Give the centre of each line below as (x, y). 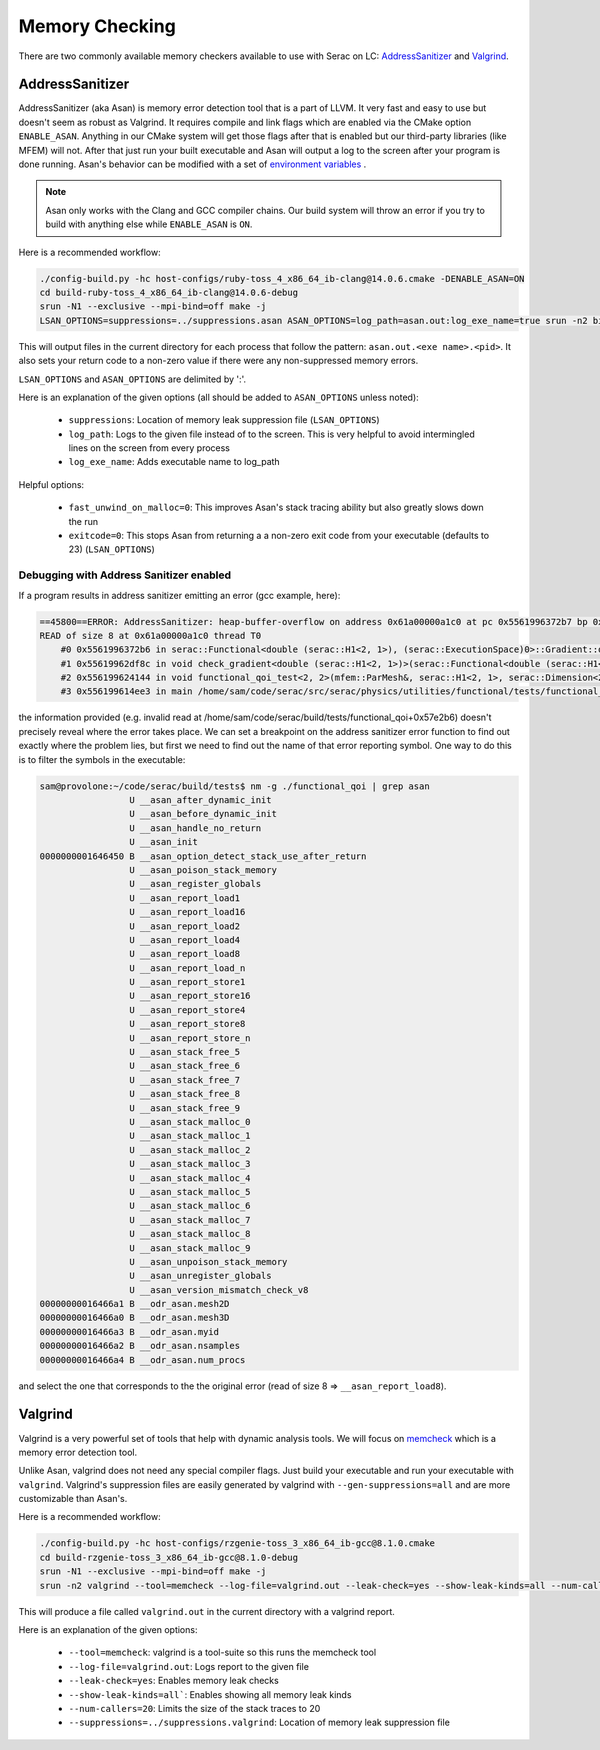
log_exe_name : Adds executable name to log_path (174, 462)
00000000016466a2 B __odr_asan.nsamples (139, 1346)
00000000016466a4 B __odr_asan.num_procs (142, 1359)
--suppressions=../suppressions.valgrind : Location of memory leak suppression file (259, 1722)
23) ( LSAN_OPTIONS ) (111, 549)
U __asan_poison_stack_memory (202, 869)
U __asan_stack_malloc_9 (189, 1248)
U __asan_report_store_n (189, 1038)
